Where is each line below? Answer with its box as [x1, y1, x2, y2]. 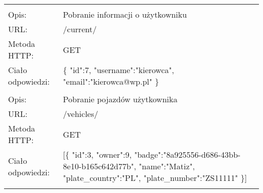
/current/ [63, 23, 97, 35]
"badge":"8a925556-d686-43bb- [134, 149, 241, 160]
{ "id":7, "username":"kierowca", [63, 64, 174, 76]
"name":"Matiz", [139, 160, 195, 172]
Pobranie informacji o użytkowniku [63, 9, 187, 20]
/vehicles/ [63, 108, 99, 119]
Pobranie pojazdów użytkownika [63, 93, 178, 105]
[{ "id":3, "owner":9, [63, 149, 132, 160]
